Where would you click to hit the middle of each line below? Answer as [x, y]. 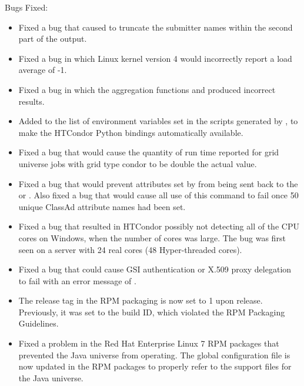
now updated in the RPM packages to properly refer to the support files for [155, 366]
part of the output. [53, 39]
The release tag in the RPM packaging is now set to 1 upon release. [141, 300]
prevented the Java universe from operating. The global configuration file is [154, 355]
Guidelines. [39, 323]
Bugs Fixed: [26, 7]
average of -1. [43, 70]
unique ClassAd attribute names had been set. [102, 206]
